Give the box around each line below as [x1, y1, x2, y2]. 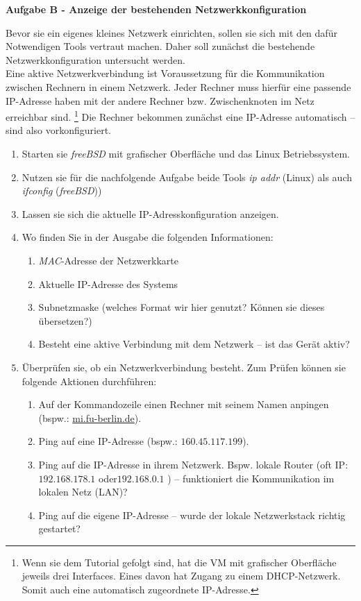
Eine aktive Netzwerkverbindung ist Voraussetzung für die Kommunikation [6, 66, 325, 81]
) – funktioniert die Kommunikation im [167, 471, 335, 485]
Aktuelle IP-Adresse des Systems [38, 276, 178, 291]
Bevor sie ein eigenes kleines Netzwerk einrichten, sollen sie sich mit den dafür [6, 25, 337, 40]
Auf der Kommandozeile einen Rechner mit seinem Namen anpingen [38, 397, 329, 412]
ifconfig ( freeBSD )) [22, 183, 102, 198]
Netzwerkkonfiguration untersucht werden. [6, 52, 185, 67]
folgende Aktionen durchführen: [22, 373, 157, 388]
